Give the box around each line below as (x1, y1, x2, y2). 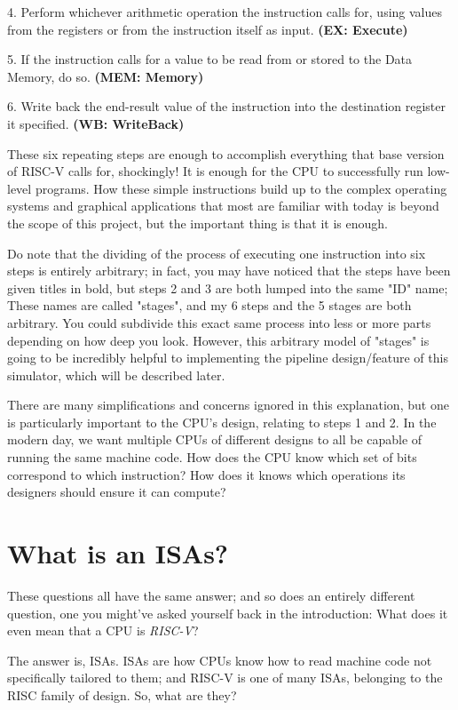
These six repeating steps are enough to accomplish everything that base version (7, 144, 445, 163)
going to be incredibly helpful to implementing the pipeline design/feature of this (7, 348, 448, 367)
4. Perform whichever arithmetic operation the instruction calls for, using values (7, 3, 443, 20)
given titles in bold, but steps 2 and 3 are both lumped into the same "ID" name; (7, 278, 448, 297)
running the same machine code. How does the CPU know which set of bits (7, 448, 417, 467)
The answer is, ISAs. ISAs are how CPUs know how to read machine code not (7, 650, 432, 669)
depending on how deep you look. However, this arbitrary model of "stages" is (7, 331, 430, 349)
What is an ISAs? (7, 535, 229, 571)
